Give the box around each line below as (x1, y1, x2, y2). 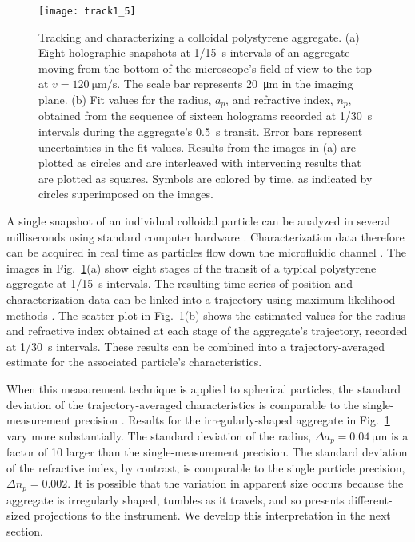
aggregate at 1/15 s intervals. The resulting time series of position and (6, 275, 353, 292)
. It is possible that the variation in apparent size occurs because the (67, 475, 404, 492)
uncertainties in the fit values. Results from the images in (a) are (38, 138, 356, 155)
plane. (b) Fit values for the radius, (38, 91, 212, 108)
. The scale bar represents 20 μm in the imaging (117, 75, 353, 92)
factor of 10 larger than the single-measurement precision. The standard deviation (6, 444, 408, 460)
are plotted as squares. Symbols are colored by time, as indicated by (38, 169, 373, 186)
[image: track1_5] (38, 6, 136, 17)
